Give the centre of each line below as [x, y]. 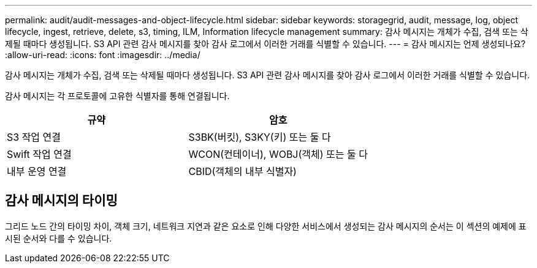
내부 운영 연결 [37, 171]
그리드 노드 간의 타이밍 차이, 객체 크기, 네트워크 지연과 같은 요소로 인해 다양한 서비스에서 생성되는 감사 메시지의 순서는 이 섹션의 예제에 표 [266, 226]
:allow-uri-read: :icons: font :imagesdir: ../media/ [103, 55]
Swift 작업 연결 [39, 154]
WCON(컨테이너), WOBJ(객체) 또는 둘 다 [278, 154]
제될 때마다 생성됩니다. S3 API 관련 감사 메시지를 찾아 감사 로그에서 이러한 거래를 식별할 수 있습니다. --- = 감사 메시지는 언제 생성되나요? [265, 44]
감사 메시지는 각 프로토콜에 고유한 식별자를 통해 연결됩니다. [117, 96]
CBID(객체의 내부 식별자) [242, 171]
